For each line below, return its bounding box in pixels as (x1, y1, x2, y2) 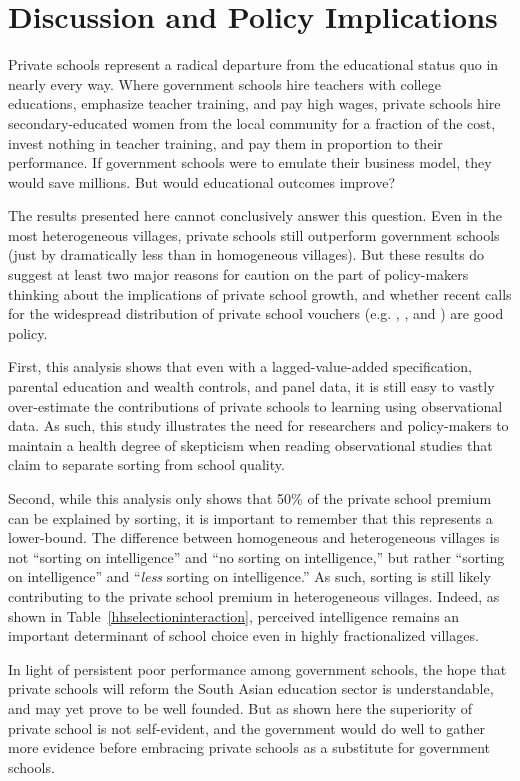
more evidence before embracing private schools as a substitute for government (8, 737, 491, 758)
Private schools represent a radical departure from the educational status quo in (8, 54, 499, 75)
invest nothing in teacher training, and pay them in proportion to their (8, 132, 443, 153)
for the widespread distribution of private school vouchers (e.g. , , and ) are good (8, 303, 504, 324)
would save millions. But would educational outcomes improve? (8, 171, 396, 192)
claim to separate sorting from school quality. (8, 454, 285, 475)
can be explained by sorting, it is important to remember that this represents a (8, 507, 493, 528)
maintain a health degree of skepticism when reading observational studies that (8, 434, 493, 455)
